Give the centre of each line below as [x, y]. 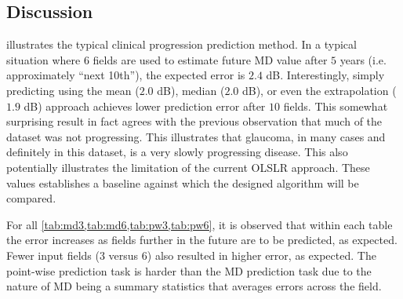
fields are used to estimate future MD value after [210, 59]
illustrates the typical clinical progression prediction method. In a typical [182, 44]
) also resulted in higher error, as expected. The [261, 255]
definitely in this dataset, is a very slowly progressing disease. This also [177, 152]
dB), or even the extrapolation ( [319, 90]
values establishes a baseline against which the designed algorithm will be [183, 182]
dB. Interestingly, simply [325, 75]
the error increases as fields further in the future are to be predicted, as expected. [202, 240]
